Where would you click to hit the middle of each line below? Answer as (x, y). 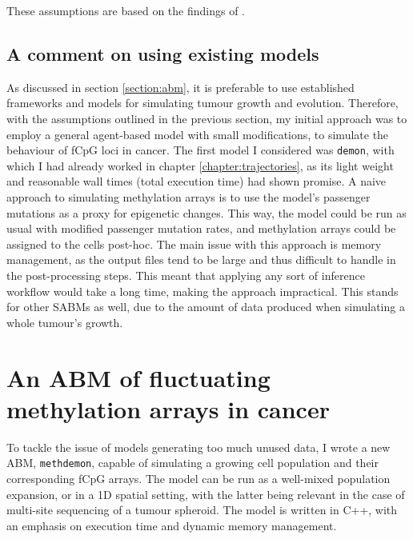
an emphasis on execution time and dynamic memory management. (172, 525)
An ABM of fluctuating (138, 377)
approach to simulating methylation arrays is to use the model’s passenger (188, 197)
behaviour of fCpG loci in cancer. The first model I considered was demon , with (200, 150)
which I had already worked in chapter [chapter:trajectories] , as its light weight (200, 165)
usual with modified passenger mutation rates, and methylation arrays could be (201, 228)
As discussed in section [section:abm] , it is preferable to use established (180, 87)
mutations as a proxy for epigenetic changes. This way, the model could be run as (206, 212)
